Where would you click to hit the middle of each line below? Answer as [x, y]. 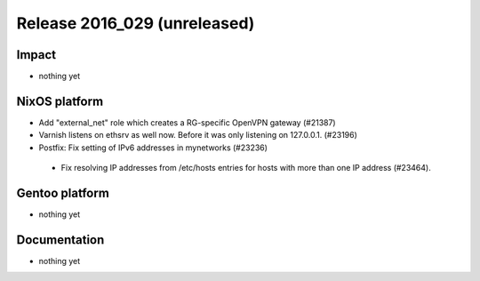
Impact [36, 55]
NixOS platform [60, 101]
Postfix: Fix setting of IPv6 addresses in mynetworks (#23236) [153, 148]
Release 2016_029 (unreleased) [136, 23]
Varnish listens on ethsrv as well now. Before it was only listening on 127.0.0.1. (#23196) [198, 135]
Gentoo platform [63, 193]
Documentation [60, 240]
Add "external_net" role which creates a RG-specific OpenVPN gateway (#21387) [188, 122]
